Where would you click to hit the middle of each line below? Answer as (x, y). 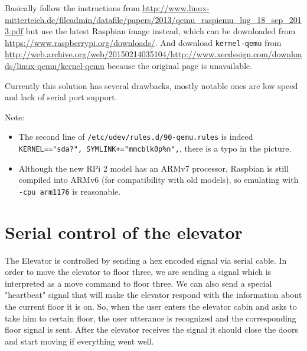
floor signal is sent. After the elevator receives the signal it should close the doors (151, 329)
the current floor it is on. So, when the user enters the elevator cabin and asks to (151, 306)
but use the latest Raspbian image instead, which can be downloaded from (161, 31)
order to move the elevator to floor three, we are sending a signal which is (138, 272)
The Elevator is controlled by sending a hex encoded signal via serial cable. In (146, 260)
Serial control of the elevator (124, 232)
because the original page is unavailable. (180, 66)
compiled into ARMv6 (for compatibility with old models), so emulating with (159, 180)
